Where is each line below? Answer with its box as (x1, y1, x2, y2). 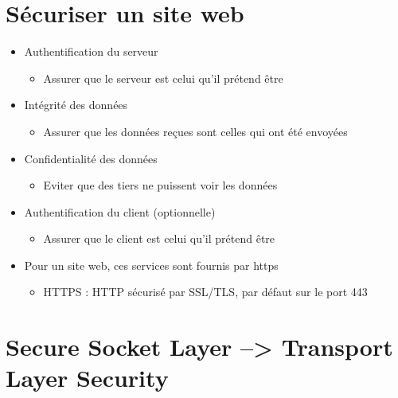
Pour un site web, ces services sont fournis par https (24, 256, 279, 273)
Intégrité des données (24, 96, 128, 113)
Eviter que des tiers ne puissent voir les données (43, 177, 278, 193)
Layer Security (6, 361, 169, 394)
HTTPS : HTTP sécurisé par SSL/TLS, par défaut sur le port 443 (43, 283, 368, 300)
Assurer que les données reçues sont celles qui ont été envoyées (43, 123, 348, 139)
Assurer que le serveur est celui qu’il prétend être (43, 69, 283, 86)
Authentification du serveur (24, 43, 158, 60)
